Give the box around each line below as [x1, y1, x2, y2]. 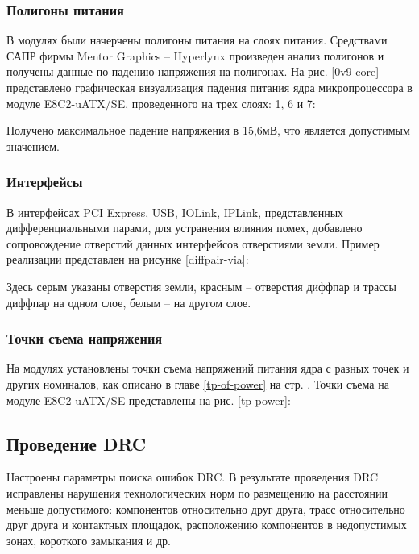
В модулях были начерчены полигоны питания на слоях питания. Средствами [6, 31, 388, 48]
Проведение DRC [6, 431, 147, 456]
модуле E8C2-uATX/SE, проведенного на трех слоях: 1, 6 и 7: [6, 94, 316, 111]
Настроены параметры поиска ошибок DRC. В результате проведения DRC [6, 469, 379, 485]
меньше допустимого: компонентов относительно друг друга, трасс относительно [6, 500, 405, 517]
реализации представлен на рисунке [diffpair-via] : [6, 251, 249, 268]
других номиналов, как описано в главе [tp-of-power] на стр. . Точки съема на [6, 375, 389, 392]
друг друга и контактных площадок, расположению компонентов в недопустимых [6, 516, 407, 533]
